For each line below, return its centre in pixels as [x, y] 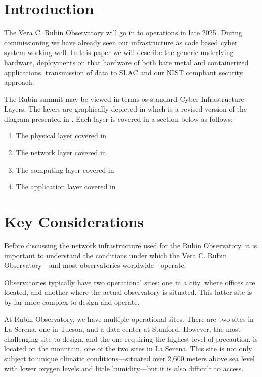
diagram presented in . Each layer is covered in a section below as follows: [118, 118]
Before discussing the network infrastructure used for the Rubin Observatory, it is [131, 245]
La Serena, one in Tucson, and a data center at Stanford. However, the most [122, 329]
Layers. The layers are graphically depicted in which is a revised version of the [125, 109]
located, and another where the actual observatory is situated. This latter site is [128, 292]
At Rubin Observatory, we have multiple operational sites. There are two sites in [129, 319]
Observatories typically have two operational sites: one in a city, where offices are [130, 282]
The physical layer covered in [61, 136]
